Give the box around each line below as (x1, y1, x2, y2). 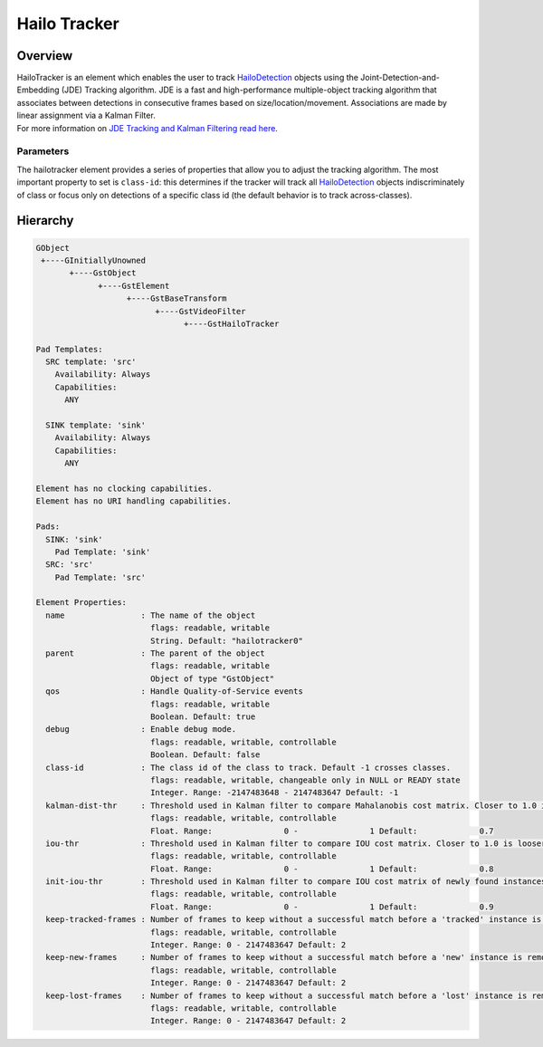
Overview (16, 48, 73, 63)
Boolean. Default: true (149, 712, 256, 722)
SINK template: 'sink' (45, 420, 147, 430)
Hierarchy (16, 213, 74, 228)
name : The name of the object (45, 610, 256, 620)
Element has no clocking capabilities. (35, 483, 213, 494)
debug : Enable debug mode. (45, 725, 237, 735)
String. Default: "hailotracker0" (149, 635, 303, 646)
